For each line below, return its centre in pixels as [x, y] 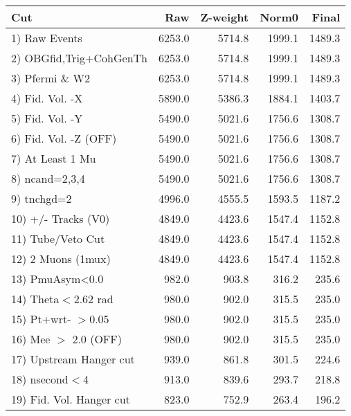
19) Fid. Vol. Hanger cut [71, 399]
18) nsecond [40, 379]
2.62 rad [93, 299]
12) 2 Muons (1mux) [61, 259]
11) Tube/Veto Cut [58, 238]
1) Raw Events [47, 38]
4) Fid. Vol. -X [47, 98]
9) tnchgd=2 [42, 198]
